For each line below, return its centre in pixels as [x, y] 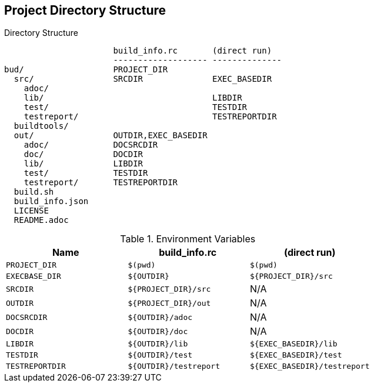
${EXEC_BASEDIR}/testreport [310, 366]
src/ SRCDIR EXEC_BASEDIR [143, 79]
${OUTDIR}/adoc [160, 317]
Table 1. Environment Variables [188, 239]
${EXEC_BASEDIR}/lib [293, 344]
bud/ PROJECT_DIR [86, 70]
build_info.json [51, 201]
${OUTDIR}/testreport [174, 366]
